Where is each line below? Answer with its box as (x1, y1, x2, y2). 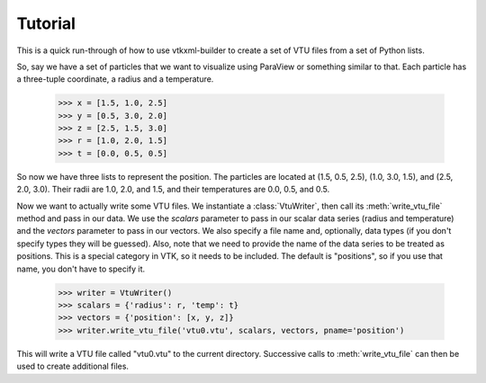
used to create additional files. (16, 361, 130, 372)
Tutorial (16, 13, 76, 33)
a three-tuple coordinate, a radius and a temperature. (16, 74, 214, 85)
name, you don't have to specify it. (16, 263, 146, 274)
